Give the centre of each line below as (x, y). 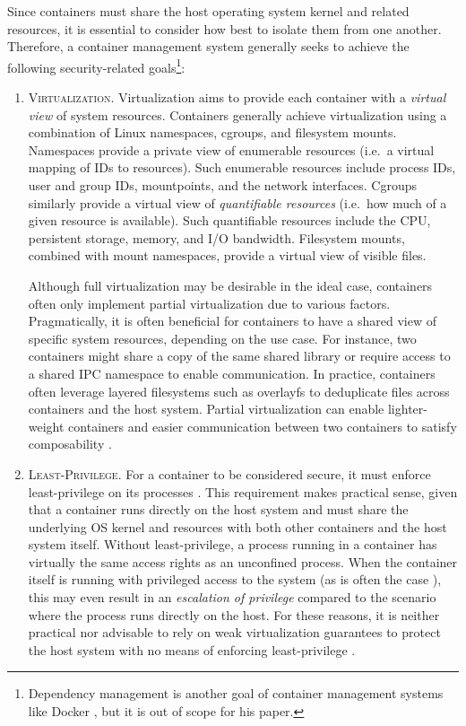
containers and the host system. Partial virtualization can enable (206, 409)
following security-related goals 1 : (96, 66)
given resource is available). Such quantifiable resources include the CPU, (229, 220)
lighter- (407, 409)
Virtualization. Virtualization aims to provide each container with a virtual (237, 97)
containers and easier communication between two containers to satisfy (263, 426)
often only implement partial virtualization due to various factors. (209, 303)
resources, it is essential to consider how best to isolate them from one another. (224, 28)
